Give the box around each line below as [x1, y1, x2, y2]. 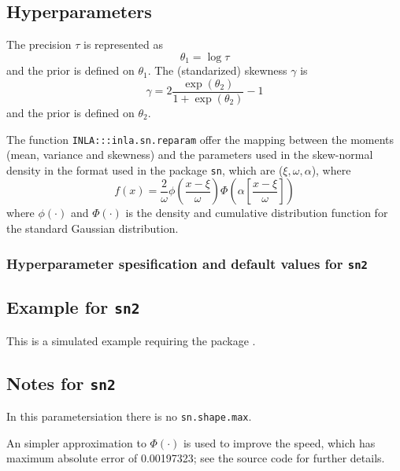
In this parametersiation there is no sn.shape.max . [6, 408, 252, 425]
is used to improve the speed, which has [183, 434, 376, 451]
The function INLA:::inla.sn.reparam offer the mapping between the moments [6, 131, 394, 147]
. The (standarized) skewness [147, 62, 287, 79]
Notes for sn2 [6, 370, 116, 395]
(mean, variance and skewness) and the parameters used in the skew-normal [6, 146, 373, 163]
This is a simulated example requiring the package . [6, 332, 256, 348]
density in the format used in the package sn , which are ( [6, 161, 283, 178]
